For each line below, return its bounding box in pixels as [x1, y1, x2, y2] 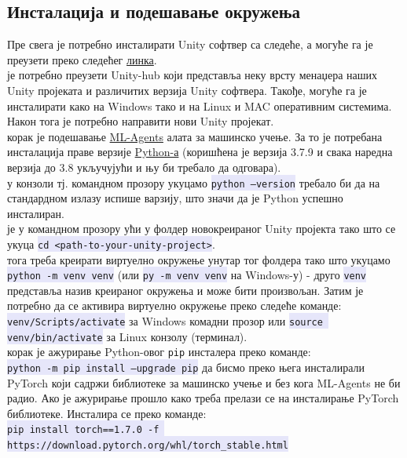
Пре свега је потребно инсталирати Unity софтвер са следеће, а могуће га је [7, 36, 373, 53]
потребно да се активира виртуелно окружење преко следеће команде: [7, 297, 342, 314]
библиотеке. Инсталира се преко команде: [7, 405, 207, 421]
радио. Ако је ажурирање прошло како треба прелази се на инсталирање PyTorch [7, 390, 399, 406]
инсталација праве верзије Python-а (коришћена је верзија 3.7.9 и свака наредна [7, 144, 393, 160]
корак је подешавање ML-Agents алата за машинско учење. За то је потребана [7, 128, 383, 144]
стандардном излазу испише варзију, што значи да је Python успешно [7, 190, 343, 206]
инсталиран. [7, 205, 64, 221]
